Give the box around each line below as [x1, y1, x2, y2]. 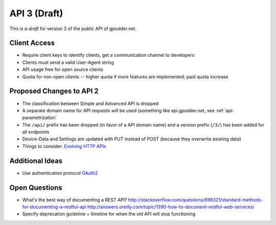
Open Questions [9, 183, 62, 192]
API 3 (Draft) [9, 8, 63, 19]
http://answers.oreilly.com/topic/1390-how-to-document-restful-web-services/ [87, 204, 255, 210]
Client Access [9, 39, 55, 47]
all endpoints [22, 129, 50, 135]
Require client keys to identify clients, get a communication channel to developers [22, 52, 195, 58]
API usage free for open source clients [22, 66, 103, 72]
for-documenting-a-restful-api [22, 204, 86, 210]
